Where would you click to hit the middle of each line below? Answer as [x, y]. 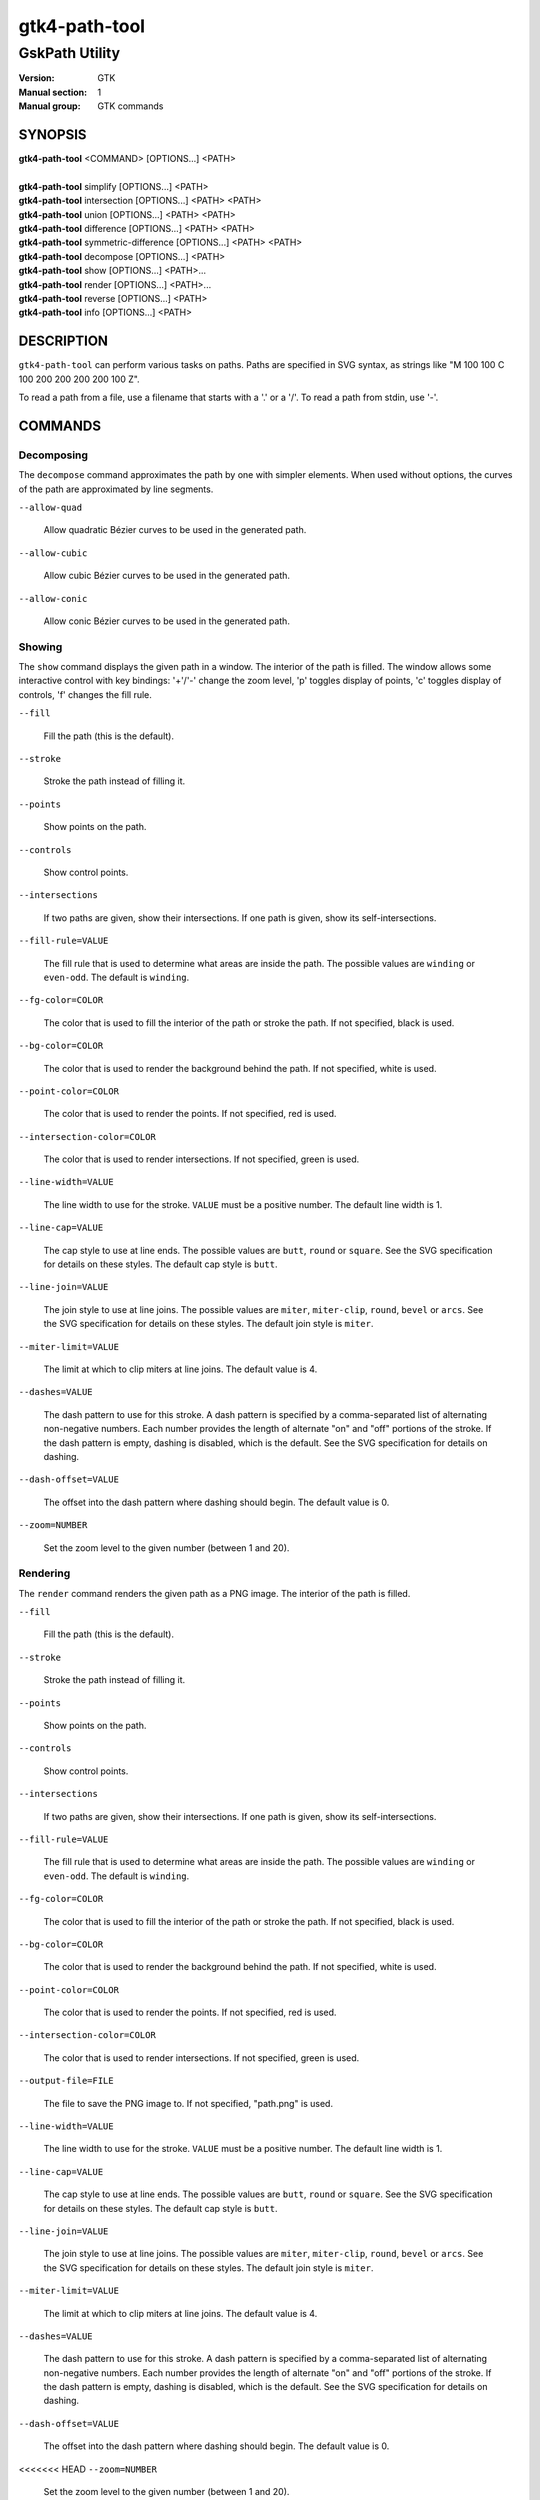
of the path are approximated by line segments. [116, 489]
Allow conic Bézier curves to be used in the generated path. [166, 621]
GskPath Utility [69, 53]
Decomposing [53, 455]
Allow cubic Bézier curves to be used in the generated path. [166, 576]
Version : [36, 78]
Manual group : [49, 106]
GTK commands [130, 106]
